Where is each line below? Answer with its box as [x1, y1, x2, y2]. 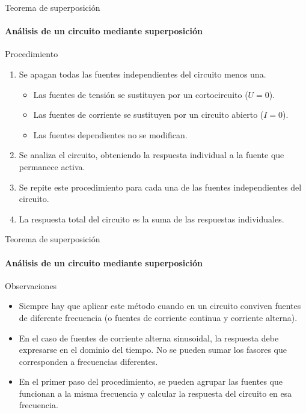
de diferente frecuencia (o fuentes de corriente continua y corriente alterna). [19, 311, 298, 323]
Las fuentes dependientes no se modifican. [33, 128, 188, 141]
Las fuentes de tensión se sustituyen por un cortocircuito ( [33, 88, 248, 100]
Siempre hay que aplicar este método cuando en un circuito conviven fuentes [19, 299, 301, 312]
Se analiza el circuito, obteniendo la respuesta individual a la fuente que [19, 148, 284, 161]
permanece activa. [19, 160, 85, 173]
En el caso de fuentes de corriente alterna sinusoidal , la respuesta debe [19, 331, 279, 344]
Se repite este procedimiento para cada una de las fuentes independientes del [19, 180, 302, 193]
